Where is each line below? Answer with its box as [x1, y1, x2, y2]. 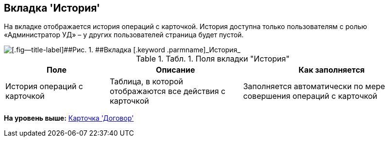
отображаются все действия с [110, 86, 226, 96]
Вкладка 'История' [4, 2, 100, 14]
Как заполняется [298, 65, 365, 75]
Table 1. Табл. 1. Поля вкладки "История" [135, 54, 290, 64]
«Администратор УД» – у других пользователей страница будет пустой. [4, 31, 244, 39]
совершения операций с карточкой [243, 91, 377, 101]
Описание [156, 65, 195, 75]
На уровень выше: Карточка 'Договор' [4, 114, 134, 123]
